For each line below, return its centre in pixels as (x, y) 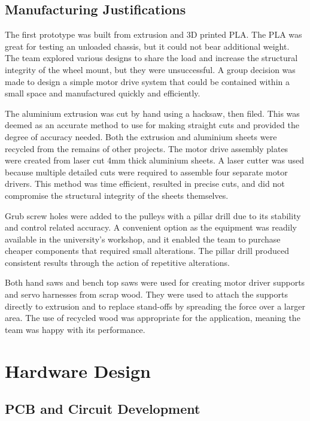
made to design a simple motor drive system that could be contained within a (147, 81)
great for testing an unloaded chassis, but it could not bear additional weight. (147, 46)
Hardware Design (78, 370)
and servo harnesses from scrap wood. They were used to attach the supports (146, 294)
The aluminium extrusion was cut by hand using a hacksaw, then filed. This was (152, 113)
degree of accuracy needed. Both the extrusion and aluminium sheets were (141, 136)
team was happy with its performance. (75, 329)
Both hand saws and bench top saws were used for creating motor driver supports (155, 282)
